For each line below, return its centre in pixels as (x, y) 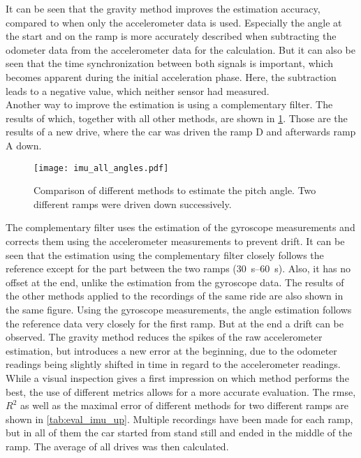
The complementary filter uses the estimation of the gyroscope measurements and (180, 227)
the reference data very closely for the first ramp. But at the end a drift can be (175, 323)
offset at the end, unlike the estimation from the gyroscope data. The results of (175, 282)
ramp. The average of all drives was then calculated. (117, 446)
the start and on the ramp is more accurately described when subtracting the (171, 36)
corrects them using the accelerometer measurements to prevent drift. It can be (175, 241)
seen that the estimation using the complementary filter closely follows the (165, 254)
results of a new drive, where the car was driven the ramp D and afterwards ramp (181, 132)
